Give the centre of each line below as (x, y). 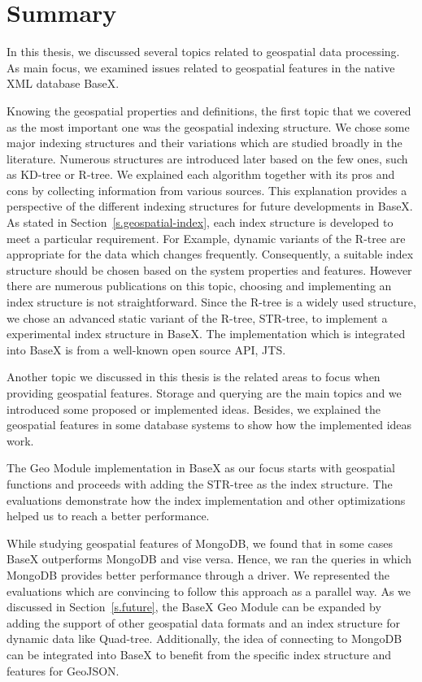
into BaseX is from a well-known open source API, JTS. (146, 349)
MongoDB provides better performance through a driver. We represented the (198, 574)
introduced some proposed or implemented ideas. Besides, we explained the (194, 408)
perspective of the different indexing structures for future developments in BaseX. (210, 206)
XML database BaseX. (63, 83)
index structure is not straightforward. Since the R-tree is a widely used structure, (211, 302)
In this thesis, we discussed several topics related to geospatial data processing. (203, 52)
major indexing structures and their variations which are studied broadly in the (204, 143)
